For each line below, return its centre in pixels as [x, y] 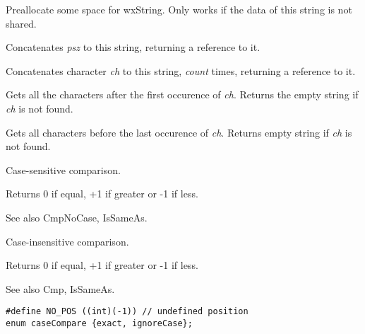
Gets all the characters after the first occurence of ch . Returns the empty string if [182, 94]
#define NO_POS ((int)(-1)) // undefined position [127, 312]
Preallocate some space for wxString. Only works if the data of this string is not [179, 9]
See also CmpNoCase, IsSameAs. [77, 217]
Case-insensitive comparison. [67, 241]
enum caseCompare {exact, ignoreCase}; [99, 323]
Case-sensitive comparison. [63, 169]
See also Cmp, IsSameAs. [60, 288]
